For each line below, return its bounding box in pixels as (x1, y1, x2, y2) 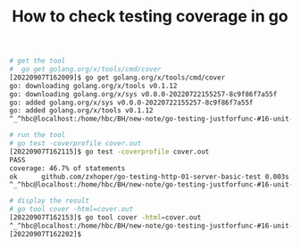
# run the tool (9, 131, 66, 140)
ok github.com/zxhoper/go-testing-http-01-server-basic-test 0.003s (9, 172, 290, 181)
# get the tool (9, 56, 66, 66)
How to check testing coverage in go (12, 6, 288, 27)
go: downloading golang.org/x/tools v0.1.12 (9, 81, 178, 90)
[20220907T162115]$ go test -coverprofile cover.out (9, 147, 210, 156)
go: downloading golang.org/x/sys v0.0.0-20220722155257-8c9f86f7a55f (9, 89, 278, 99)
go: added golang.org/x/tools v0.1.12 (9, 106, 154, 115)
